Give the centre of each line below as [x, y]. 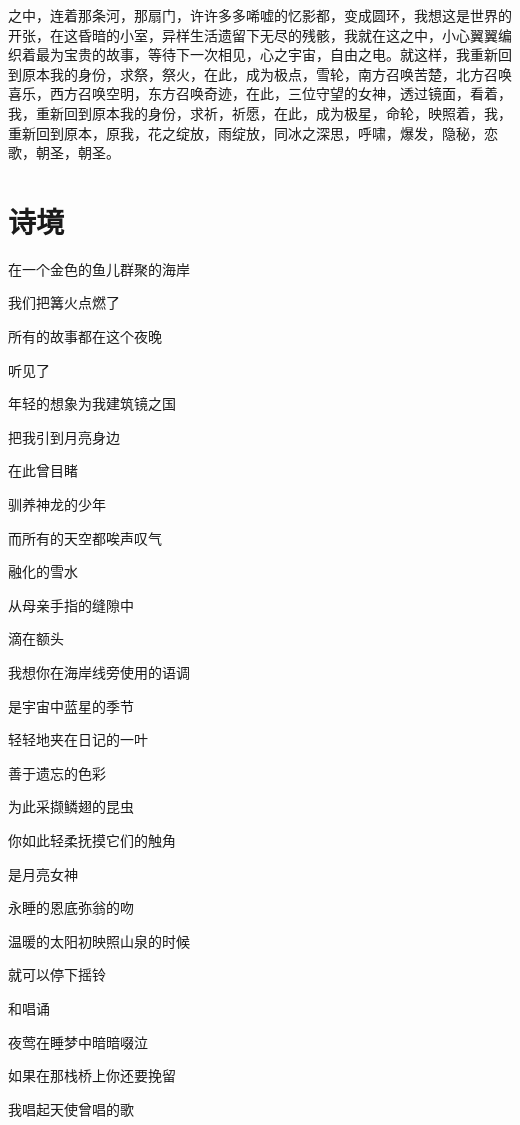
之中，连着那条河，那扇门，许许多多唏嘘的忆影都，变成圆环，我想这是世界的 [260, 15]
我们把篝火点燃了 [64, 302]
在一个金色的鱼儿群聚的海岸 [99, 268]
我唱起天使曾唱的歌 [71, 1108]
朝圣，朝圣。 [77, 152]
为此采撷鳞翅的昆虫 [71, 806]
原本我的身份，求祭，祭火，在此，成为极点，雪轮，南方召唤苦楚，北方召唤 [266, 73]
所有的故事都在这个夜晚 [85, 336]
